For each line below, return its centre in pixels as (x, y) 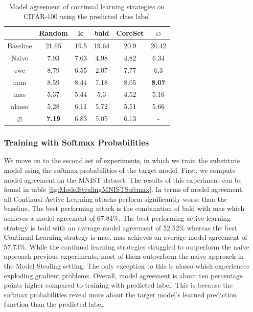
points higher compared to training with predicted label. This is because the (118, 285)
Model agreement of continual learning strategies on (87, 6)
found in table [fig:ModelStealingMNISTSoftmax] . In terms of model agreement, (124, 189)
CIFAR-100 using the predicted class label (87, 16)
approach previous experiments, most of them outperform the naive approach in (124, 256)
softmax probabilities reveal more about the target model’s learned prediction (120, 294)
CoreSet (130, 33)
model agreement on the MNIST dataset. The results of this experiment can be (123, 179)
